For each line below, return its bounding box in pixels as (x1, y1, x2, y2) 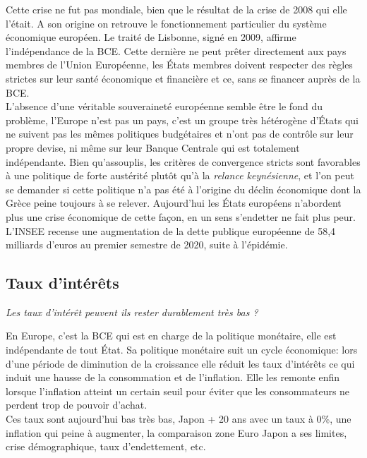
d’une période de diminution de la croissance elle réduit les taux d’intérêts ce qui (6, 356, 355, 370)
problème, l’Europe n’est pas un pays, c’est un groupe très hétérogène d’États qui (6, 112, 359, 127)
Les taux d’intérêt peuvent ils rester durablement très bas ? (6, 304, 258, 319)
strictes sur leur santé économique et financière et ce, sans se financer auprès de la (6, 71, 361, 85)
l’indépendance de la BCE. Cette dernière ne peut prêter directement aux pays (6, 43, 347, 58)
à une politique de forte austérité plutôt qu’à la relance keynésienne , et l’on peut (6, 168, 354, 183)
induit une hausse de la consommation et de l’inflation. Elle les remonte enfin (6, 370, 340, 385)
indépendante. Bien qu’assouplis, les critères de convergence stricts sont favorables (6, 154, 361, 169)
